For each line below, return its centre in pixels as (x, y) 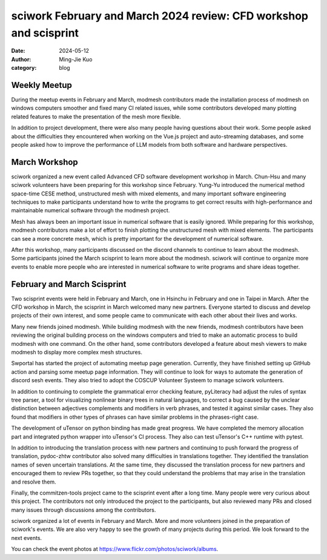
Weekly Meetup (42, 85)
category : (24, 68)
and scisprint (45, 33)
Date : (18, 51)
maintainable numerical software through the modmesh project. (91, 211)
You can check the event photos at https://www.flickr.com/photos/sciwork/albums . (115, 549)
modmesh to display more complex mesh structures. (77, 353)
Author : (21, 59)
